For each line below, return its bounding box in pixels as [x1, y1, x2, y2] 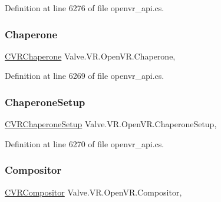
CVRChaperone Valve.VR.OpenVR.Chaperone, [5, 49, 176, 62]
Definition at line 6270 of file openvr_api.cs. [5, 137, 164, 150]
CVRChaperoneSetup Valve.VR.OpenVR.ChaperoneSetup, [5, 118, 217, 130]
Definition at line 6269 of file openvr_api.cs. [5, 69, 164, 82]
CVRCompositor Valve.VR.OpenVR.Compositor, [5, 186, 182, 198]
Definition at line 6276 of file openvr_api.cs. [5, 2, 164, 14]
